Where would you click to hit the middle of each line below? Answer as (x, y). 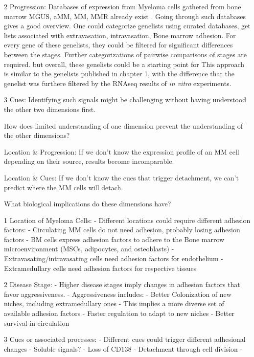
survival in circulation (37, 323)
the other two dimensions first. (50, 109)
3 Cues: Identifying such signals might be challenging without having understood (125, 100)
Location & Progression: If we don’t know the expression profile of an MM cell (122, 151)
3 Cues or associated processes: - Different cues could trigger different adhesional (125, 339)
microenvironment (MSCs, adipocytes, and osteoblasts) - (89, 249)
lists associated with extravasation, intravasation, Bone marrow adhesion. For (120, 35)
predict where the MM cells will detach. (64, 187)
